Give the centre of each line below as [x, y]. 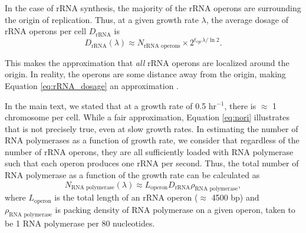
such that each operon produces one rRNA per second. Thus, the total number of [152, 163]
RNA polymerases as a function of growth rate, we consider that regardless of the [152, 140]
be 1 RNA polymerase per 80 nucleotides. [80, 223]
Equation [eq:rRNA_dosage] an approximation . [92, 85]
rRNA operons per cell [46, 31]
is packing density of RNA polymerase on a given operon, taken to [175, 209]
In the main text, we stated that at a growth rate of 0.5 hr [111, 105]
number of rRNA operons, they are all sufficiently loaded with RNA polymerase [149, 151]
